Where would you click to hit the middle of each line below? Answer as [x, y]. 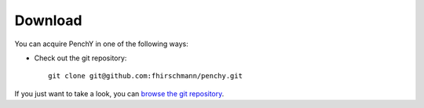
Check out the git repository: [80, 58]
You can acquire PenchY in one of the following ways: [101, 44]
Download [48, 20]
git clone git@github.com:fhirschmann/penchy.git [146, 76]
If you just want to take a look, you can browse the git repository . [119, 93]
